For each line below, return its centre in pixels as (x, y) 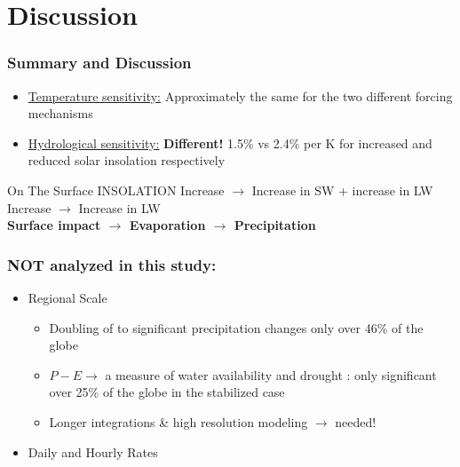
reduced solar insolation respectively (127, 160)
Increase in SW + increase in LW (342, 190)
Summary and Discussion (99, 63)
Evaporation (167, 225)
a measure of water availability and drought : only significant (271, 374)
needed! (356, 421)
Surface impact (54, 225)
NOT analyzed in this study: (112, 264)
